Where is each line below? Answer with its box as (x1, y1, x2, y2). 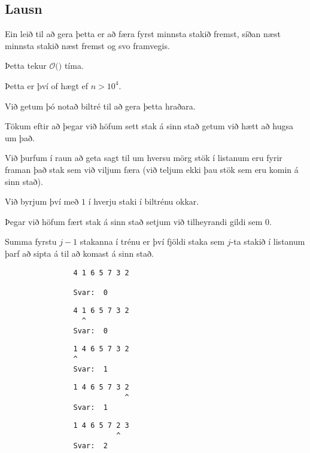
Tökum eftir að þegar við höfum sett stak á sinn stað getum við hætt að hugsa (5, 120, 293, 132)
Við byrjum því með (5, 195, 79, 208)
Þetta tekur (5, 59, 47, 72)
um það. (5, 131, 35, 144)
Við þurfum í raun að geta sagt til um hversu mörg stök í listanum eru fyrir (5, 151, 282, 164)
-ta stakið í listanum (230, 235, 305, 248)
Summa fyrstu (5, 235, 57, 248)
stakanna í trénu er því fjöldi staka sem (80, 235, 225, 248)
